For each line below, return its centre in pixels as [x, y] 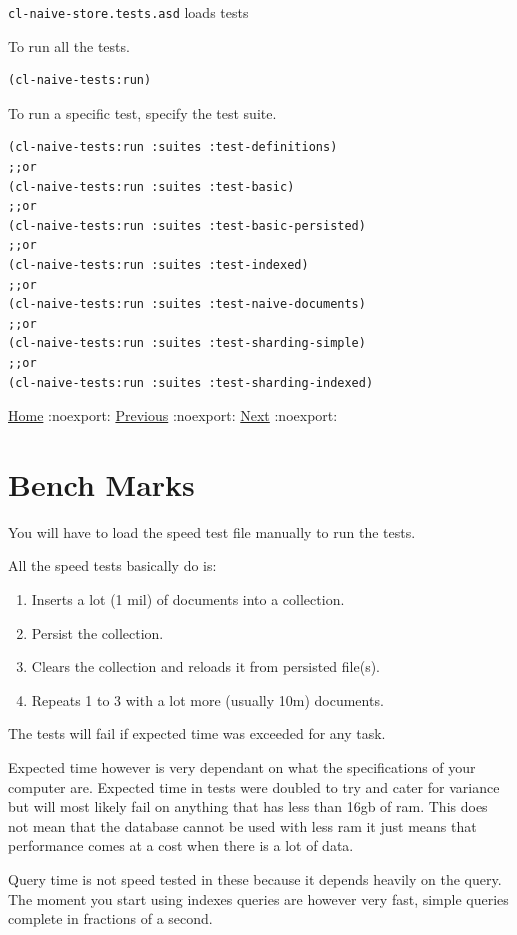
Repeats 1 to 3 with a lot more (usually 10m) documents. [207, 699]
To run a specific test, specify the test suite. [142, 112]
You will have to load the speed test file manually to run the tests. [212, 531]
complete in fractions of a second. [110, 918]
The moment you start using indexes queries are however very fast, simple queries [258, 898]
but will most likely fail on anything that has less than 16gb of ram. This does [248, 806]
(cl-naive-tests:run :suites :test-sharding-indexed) [191, 382]
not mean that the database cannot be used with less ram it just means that [242, 825]
